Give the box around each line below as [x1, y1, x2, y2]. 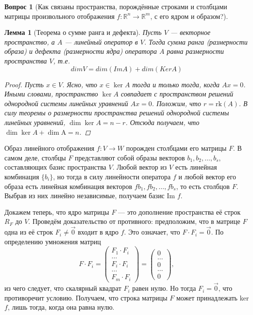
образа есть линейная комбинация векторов [4, 181, 133, 191]
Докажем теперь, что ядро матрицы [4, 206, 109, 217]
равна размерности [167, 46, 224, 56]
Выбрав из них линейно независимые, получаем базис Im [4, 190, 175, 201]
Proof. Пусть [4, 79, 44, 89]
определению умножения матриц [4, 236, 101, 246]
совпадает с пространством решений [121, 89, 234, 99]
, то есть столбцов [176, 181, 230, 191]
